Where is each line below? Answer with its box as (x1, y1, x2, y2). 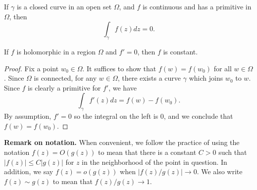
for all (213, 63, 232, 73)
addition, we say (4, 166, 53, 177)
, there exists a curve (117, 73, 181, 83)
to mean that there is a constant (98, 146, 197, 157)
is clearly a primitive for (28, 82, 101, 93)
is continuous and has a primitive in (142, 1, 252, 11)
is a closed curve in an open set (16, 1, 112, 11)
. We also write (197, 166, 243, 177)
